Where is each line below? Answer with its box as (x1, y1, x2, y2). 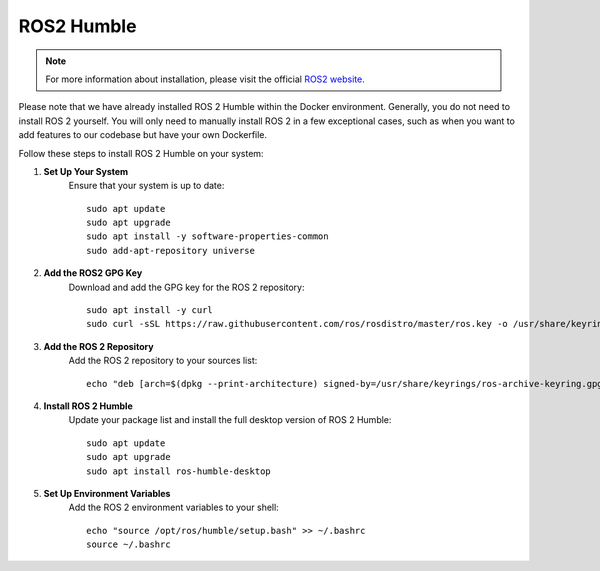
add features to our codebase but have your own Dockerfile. (18, 129, 268, 141)
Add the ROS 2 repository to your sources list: (68, 355, 258, 367)
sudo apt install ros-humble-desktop (86, 465, 272, 477)
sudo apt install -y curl (86, 305, 214, 316)
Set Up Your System (43, 165, 129, 177)
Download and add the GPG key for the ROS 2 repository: (68, 281, 305, 293)
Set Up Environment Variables (43, 487, 171, 499)
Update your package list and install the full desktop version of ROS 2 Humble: (68, 414, 392, 426)
